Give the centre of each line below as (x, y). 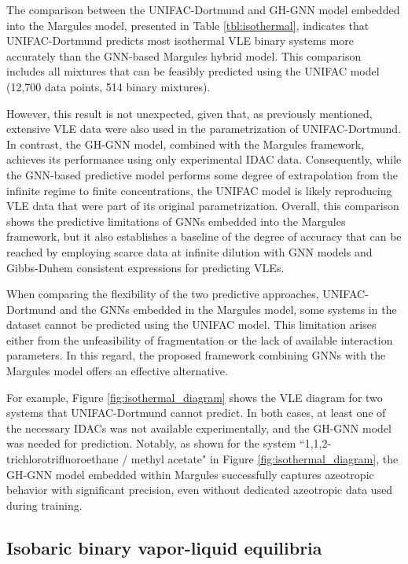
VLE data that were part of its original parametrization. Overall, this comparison (203, 206)
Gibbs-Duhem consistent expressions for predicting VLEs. (145, 267)
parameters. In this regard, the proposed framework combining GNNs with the (196, 355)
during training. (44, 505)
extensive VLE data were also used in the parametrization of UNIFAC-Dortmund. (204, 129)
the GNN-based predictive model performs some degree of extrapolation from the (202, 174)
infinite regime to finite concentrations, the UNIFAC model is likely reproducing (199, 190)
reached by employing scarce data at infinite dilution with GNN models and (189, 251)
